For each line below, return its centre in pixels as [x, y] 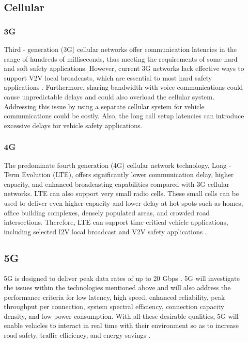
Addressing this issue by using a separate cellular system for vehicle [104, 106]
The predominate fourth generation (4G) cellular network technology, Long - [118, 165]
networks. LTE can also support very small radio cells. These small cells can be [122, 193]
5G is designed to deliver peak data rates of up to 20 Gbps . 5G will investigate [122, 278]
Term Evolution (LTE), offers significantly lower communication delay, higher [119, 174]
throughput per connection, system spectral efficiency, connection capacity [114, 306]
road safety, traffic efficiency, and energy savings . [77, 335]
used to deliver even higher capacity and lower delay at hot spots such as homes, [124, 203]
